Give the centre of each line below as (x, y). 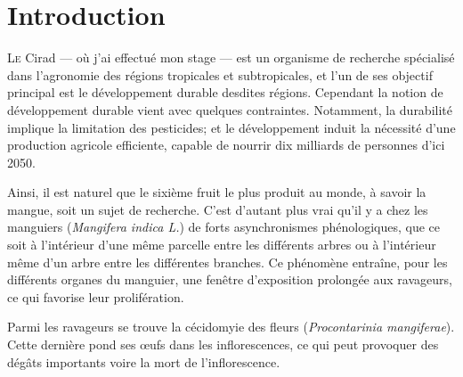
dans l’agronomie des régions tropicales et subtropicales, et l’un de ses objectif (220, 74)
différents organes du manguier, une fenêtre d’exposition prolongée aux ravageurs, (230, 279)
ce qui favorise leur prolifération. (96, 296)
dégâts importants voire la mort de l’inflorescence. (144, 361)
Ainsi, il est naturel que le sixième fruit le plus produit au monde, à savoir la (217, 192)
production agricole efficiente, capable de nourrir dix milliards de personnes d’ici (226, 145)
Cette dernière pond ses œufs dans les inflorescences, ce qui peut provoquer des (223, 344)
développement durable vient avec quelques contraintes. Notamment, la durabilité (230, 109)
